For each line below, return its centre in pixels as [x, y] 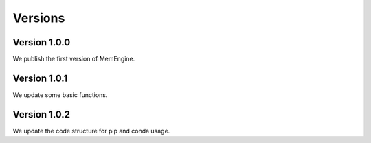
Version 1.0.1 [40, 78]
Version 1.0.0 [42, 42]
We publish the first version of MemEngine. [74, 59]
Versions [39, 18]
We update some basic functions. [60, 95]
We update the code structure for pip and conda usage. [91, 131]
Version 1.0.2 [42, 114]
